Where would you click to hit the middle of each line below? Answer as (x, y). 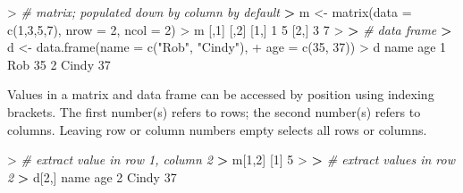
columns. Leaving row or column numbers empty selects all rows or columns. (217, 129)
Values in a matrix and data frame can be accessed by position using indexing (221, 94)
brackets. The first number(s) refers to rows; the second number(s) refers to (214, 111)
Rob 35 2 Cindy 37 (59, 64)
